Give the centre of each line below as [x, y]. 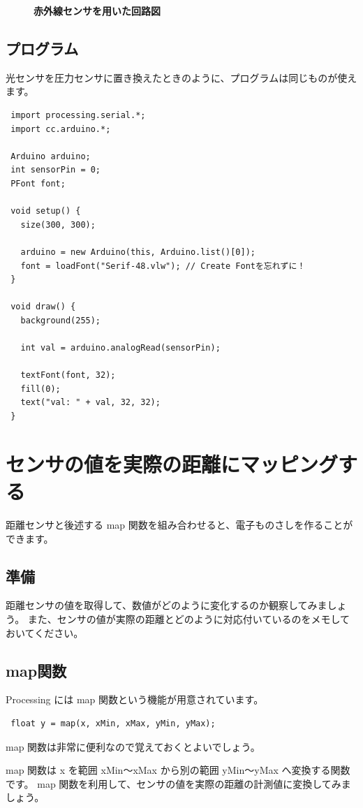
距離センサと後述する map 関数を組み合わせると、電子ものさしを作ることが [179, 524]
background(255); [61, 320]
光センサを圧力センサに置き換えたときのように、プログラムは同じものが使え [181, 77]
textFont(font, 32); [68, 375]
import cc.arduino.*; [61, 129]
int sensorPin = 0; [56, 170]
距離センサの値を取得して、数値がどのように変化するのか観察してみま [166, 605]
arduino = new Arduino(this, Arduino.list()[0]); [138, 252]
